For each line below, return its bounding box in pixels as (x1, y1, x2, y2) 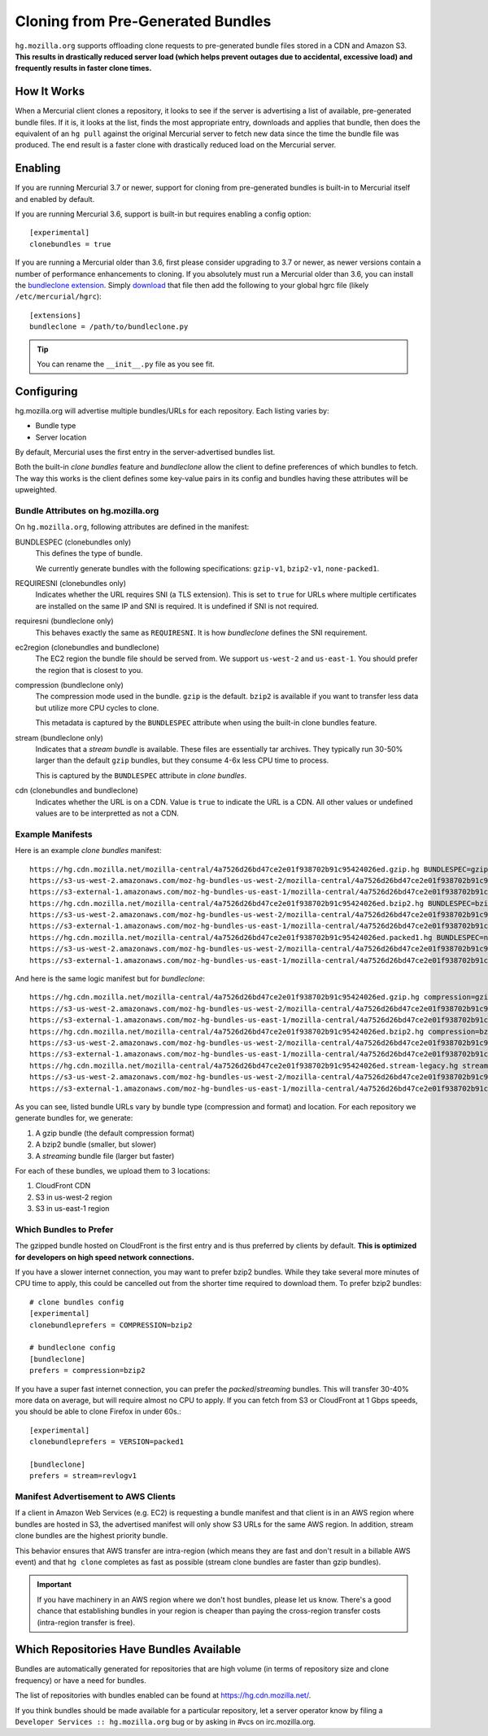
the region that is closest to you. (35, 665, 144, 675)
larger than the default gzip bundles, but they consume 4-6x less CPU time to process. (35, 755, 329, 765)
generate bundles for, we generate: (15, 1113, 133, 1123)
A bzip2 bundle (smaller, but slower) (35, 1139, 157, 1149)
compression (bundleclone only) (15, 680, 124, 690)
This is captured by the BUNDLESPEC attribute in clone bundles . (35, 770, 247, 781)
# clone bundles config (29, 1297, 124, 1306)
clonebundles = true (29, 239, 111, 248)
